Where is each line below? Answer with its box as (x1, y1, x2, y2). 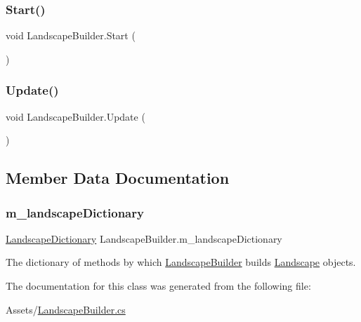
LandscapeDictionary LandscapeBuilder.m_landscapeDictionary (6, 231, 282, 246)
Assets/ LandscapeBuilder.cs (6, 302, 126, 316)
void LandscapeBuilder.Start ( (6, 28, 136, 43)
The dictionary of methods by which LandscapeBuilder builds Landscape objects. (6, 255, 356, 269)
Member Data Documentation (6, 167, 230, 189)
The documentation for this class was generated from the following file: (6, 279, 311, 293)
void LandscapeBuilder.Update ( (6, 109, 145, 123)
